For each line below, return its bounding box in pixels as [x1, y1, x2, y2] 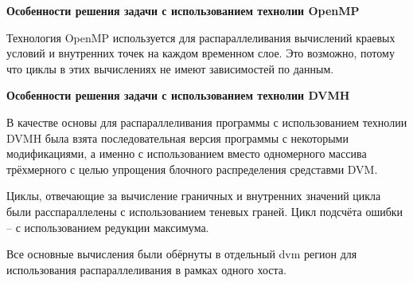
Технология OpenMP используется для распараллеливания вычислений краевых [6, 29, 395, 45]
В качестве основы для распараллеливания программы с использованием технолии [6, 113, 407, 130]
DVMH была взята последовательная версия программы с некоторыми [6, 129, 349, 146]
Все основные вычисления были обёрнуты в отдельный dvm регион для [6, 246, 357, 262]
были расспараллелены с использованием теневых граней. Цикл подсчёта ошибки [6, 202, 403, 219]
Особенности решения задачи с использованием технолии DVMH [6, 87, 350, 104]
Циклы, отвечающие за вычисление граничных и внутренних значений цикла [6, 187, 381, 204]
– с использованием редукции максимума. [6, 218, 209, 235]
